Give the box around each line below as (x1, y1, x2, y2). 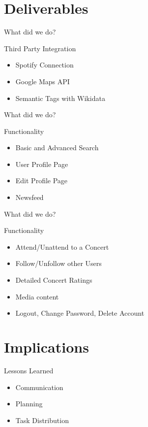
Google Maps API (15, 76, 70, 86)
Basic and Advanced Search (15, 142, 99, 153)
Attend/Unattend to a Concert (15, 241, 109, 252)
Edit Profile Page (15, 175, 68, 186)
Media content (15, 291, 59, 301)
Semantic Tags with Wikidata (15, 93, 105, 103)
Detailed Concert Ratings (15, 275, 92, 285)
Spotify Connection (15, 60, 74, 70)
